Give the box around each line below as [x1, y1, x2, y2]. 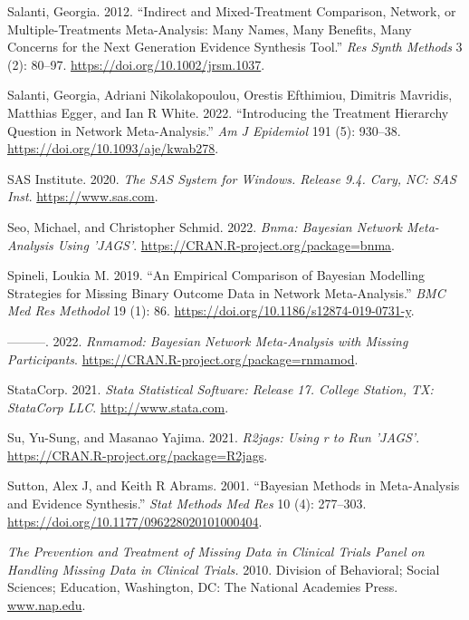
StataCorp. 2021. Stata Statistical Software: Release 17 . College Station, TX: [7, 380, 434, 399]
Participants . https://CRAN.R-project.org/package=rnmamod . [7, 349, 359, 368]
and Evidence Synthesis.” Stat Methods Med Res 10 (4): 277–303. [7, 494, 367, 513]
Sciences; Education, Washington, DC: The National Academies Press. [7, 577, 398, 596]
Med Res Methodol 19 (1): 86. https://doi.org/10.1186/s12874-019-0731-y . [7, 301, 415, 320]
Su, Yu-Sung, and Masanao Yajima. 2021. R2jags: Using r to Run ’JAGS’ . [7, 428, 420, 447]
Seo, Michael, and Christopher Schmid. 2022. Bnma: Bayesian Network [7, 217, 403, 236]
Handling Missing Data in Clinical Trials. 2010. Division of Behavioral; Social [7, 559, 440, 578]
